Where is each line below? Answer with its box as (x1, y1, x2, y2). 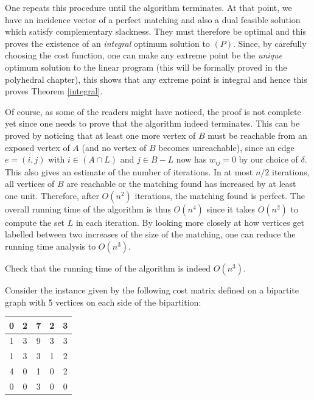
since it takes (206, 202, 255, 215)
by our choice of (239, 153, 298, 166)
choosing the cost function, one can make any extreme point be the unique (5, 49, 282, 61)
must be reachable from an (208, 128, 307, 141)
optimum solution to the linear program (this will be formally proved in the (5, 60, 287, 73)
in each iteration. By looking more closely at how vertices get (75, 216, 304, 228)
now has (176, 153, 207, 166)
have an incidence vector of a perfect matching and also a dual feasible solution (5, 13, 301, 26)
